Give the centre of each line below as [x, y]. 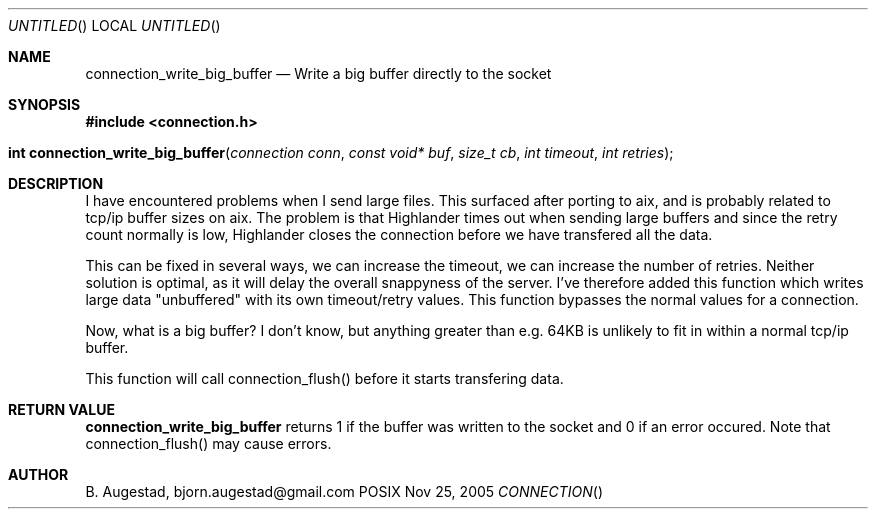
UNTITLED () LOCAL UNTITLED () [114, 25]
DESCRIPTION [56, 183]
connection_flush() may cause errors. [208, 443]
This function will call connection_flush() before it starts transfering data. [324, 378]
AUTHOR [38, 474]
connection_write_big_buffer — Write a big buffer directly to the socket [318, 73]
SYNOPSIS [44, 104]
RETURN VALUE [61, 409]
